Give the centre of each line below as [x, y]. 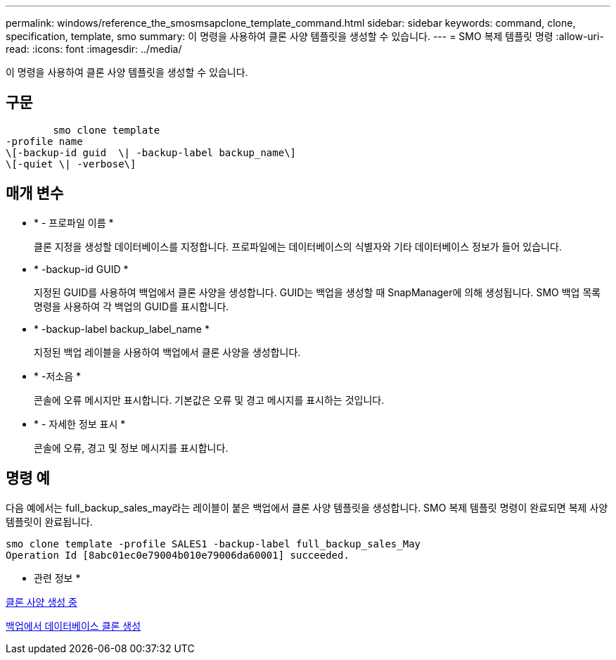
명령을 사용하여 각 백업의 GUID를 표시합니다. [131, 306]
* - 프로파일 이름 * [74, 222]
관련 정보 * [57, 578]
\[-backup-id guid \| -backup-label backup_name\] [151, 152]
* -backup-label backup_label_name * [122, 329]
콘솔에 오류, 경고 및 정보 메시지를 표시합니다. [131, 448]
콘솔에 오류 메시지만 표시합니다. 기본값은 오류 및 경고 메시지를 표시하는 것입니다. [209, 400]
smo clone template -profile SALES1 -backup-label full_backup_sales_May [213, 544]
